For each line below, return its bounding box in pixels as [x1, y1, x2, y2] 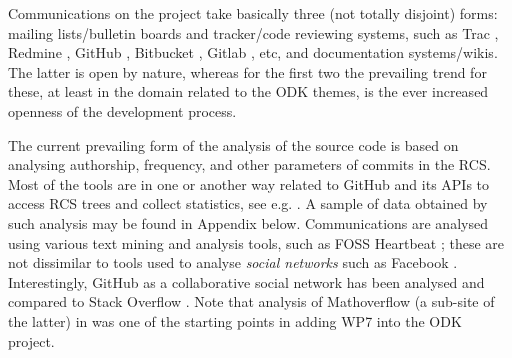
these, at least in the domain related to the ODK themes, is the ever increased [8, 81, 489, 102]
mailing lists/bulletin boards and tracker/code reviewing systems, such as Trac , [8, 22, 499, 43]
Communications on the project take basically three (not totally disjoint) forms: [8, 3, 498, 23]
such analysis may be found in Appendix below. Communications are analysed [8, 212, 488, 233]
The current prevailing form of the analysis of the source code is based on [8, 134, 459, 155]
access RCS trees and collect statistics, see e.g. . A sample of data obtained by [8, 193, 488, 214]
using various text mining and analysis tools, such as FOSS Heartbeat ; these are [8, 232, 504, 253]
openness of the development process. [8, 100, 237, 121]
